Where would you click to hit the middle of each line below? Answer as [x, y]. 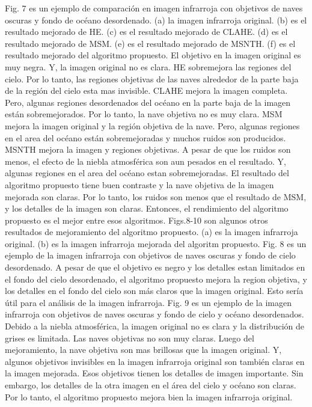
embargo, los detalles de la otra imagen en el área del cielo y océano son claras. [151, 385]
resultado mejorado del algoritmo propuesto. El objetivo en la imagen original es [153, 55]
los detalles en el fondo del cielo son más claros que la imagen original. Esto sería [154, 291]
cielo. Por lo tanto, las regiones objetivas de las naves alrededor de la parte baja [152, 78]
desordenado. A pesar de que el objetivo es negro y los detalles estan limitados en [155, 267]
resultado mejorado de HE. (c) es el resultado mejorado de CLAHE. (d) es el [146, 32]
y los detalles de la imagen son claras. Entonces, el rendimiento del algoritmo [147, 208]
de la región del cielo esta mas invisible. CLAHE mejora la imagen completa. [146, 90]
